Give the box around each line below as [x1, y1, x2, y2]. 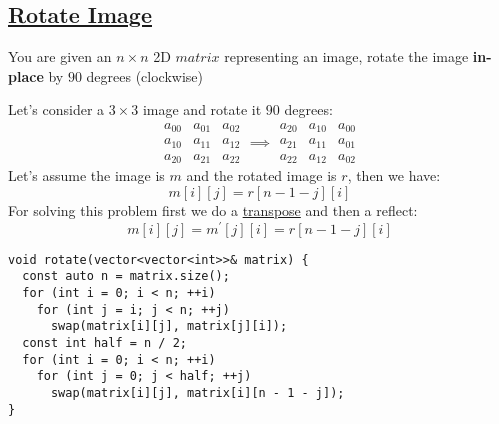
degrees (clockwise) [86, 65, 203, 86]
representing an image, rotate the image [224, 46, 469, 67]
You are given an [8, 46, 112, 67]
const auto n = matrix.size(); [22, 269, 230, 284]
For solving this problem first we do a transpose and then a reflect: [8, 200, 418, 221]
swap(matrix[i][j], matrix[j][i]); [50, 319, 288, 334]
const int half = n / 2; [22, 335, 187, 350]
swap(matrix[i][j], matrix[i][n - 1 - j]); [50, 385, 345, 400]
